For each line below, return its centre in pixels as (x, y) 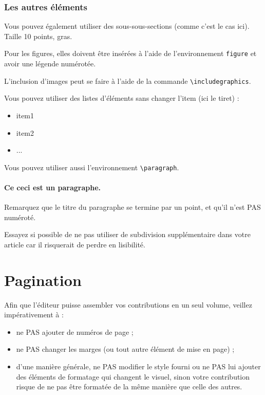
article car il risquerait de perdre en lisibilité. (75, 244)
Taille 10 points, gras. (38, 36)
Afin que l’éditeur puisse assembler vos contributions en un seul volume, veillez (128, 304)
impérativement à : (34, 315)
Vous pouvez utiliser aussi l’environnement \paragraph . (92, 167)
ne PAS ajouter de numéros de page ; (75, 331)
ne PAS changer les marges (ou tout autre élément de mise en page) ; (125, 349)
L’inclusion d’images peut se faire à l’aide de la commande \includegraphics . (128, 80)
